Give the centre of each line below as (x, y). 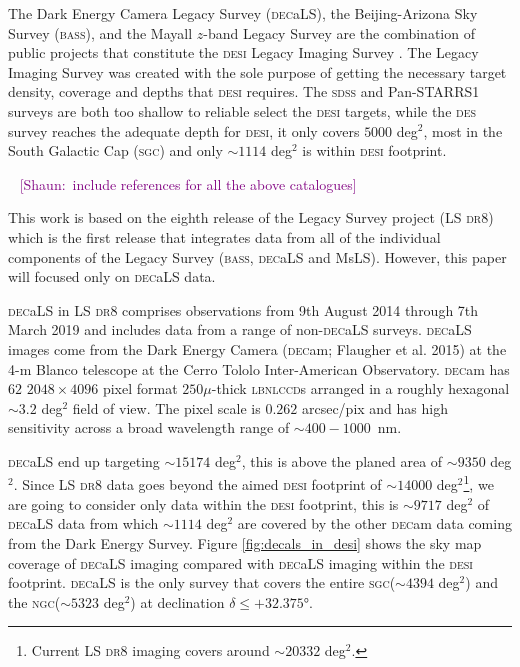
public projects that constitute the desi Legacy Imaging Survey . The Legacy (243, 52)
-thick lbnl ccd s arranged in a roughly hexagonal (360, 388)
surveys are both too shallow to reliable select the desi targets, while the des (242, 110)
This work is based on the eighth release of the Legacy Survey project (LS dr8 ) (251, 217)
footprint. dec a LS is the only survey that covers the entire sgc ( (202, 582)
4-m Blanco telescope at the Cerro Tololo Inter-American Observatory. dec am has (259, 368)
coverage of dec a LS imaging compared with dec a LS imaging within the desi (240, 562)
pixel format (140, 388)
